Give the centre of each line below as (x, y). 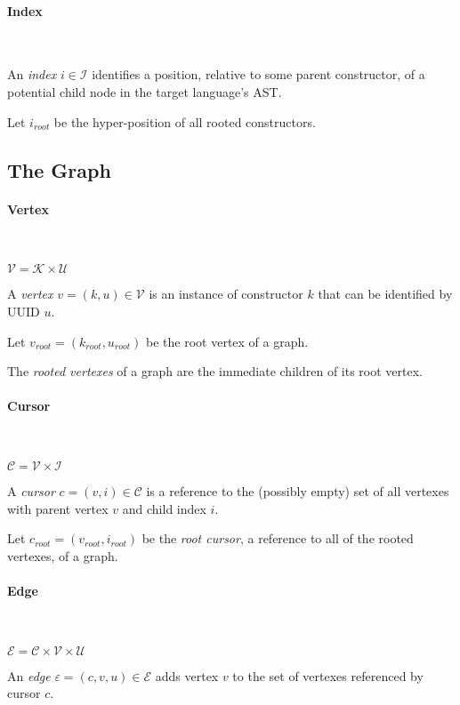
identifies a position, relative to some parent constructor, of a (258, 74)
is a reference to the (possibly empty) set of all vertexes (298, 491)
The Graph (59, 169)
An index (32, 74)
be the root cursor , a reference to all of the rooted (278, 538)
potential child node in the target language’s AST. (145, 91)
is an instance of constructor (226, 294)
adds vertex (187, 675)
